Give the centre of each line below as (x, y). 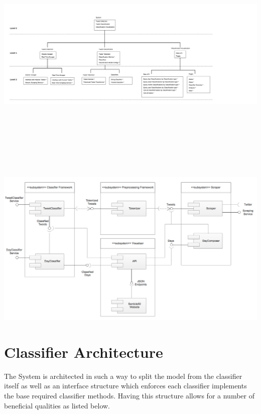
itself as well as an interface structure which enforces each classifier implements (125, 386)
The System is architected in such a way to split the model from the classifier (123, 376)
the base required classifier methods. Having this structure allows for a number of (129, 395)
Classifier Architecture (84, 352)
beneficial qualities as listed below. (57, 405)
